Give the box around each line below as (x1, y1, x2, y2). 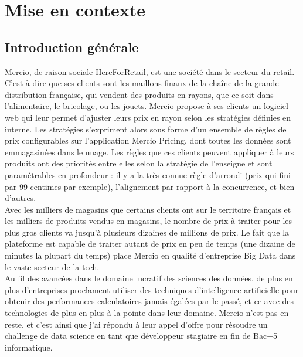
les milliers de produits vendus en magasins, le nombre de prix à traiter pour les (5, 215, 292, 227)
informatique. (5, 341, 53, 353)
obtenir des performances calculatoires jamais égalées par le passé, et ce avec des (5, 295, 294, 307)
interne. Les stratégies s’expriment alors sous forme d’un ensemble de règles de (5, 123, 287, 135)
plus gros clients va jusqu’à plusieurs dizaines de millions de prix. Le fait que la (5, 226, 290, 238)
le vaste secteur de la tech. (5, 260, 100, 273)
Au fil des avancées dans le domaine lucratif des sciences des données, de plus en (5, 272, 293, 284)
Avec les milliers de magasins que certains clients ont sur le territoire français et (5, 203, 291, 215)
